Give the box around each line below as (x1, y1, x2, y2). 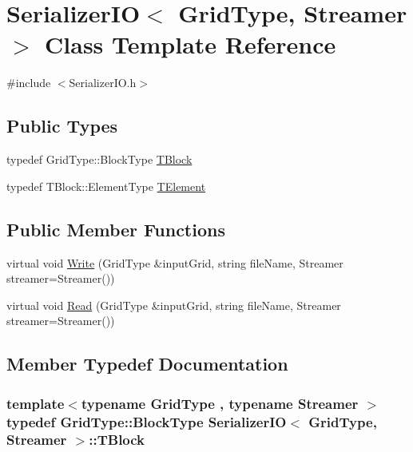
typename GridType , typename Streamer (81, 393, 359, 413)
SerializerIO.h (69, 74, 137, 91)
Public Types (6, 113, 118, 138)
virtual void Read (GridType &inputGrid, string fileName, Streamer (6, 296, 341, 313)
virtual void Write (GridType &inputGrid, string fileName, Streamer (6, 254, 344, 271)
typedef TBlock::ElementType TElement (6, 177, 206, 194)
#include (6, 74, 51, 91)
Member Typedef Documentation (6, 351, 288, 376)
